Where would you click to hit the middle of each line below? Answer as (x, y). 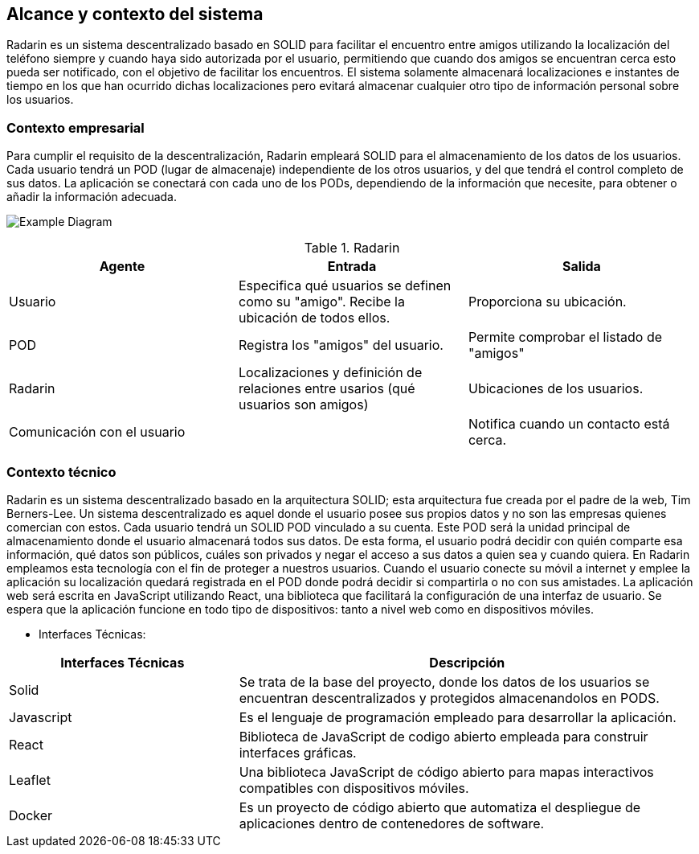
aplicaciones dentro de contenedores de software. (392, 823)
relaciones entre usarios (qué (327, 389)
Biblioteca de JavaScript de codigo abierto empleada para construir (444, 736)
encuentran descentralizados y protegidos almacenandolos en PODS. (449, 698)
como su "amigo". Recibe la (321, 302)
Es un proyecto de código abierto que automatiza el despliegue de (440, 807)
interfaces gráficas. (298, 752)
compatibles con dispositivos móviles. (354, 788)
